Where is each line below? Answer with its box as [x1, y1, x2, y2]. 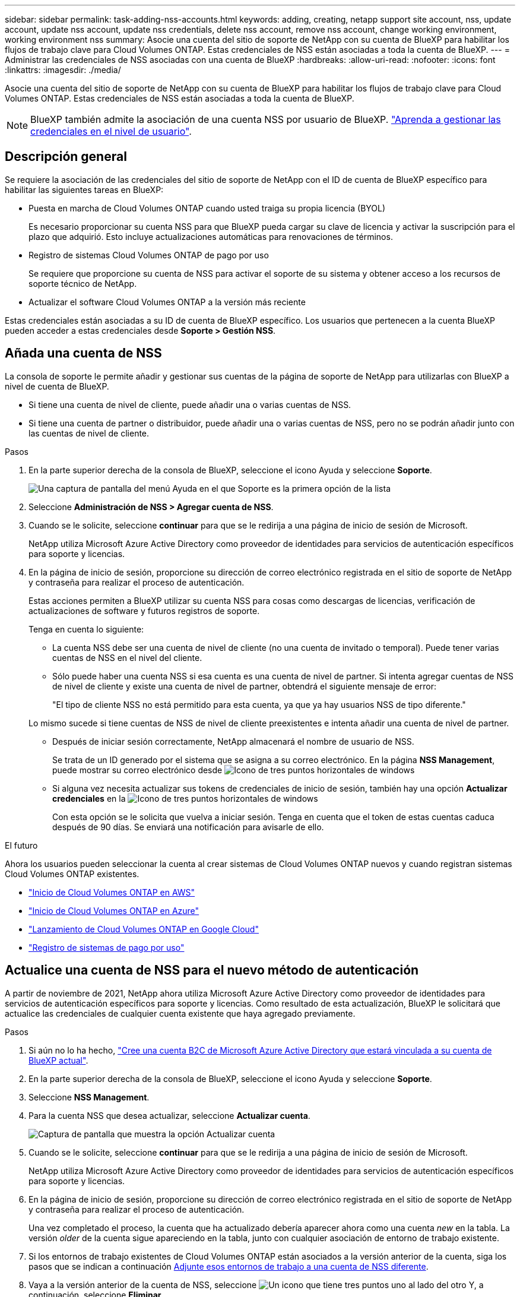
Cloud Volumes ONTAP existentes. [5, 868, 139, 879]
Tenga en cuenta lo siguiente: [28, 624, 144, 634]
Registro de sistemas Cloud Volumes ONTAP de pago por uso [28, 249, 269, 260]
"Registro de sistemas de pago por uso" [28, 942, 185, 953]
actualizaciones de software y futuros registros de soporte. [28, 605, 260, 616]
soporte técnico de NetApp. [28, 278, 137, 289]
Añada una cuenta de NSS [5, 346, 162, 361]
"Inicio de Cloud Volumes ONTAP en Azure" [28, 905, 199, 916]
